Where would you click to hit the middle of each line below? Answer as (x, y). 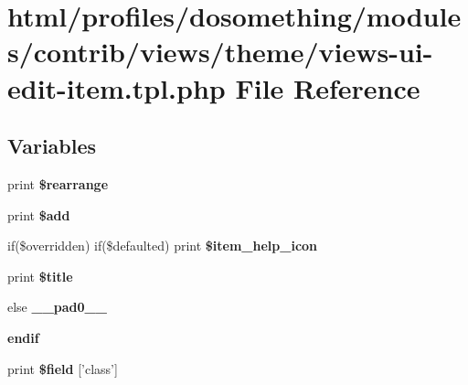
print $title (40, 276)
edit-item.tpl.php (117, 87)
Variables (52, 146)
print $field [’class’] (63, 368)
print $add (39, 214)
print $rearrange (58, 183)
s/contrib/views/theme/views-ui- (220, 52)
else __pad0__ (57, 307)
